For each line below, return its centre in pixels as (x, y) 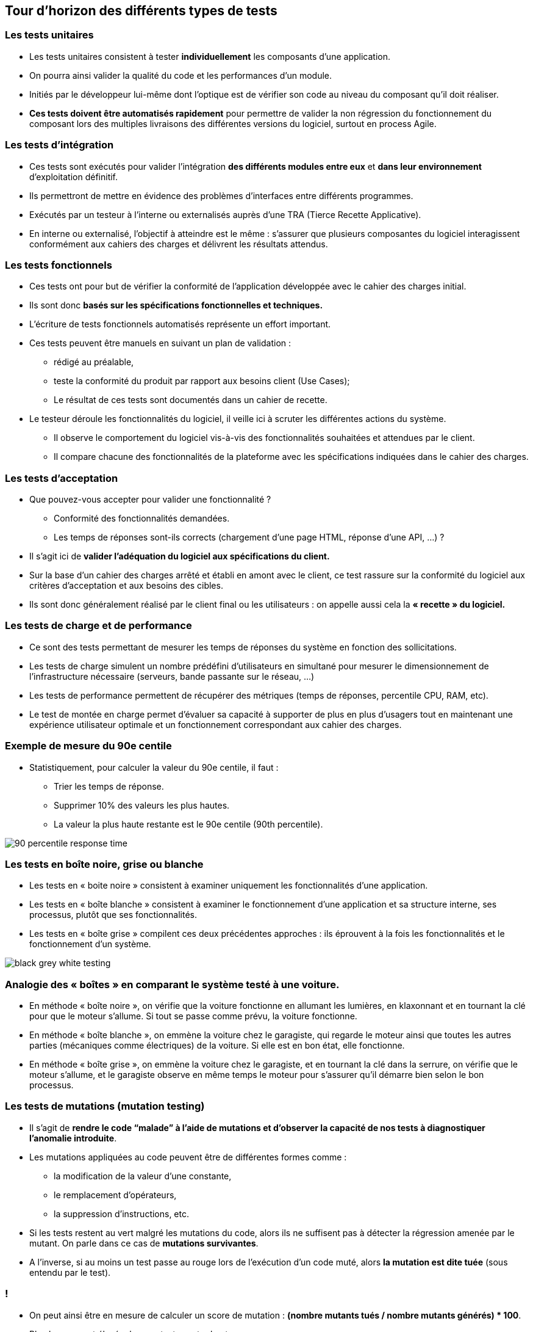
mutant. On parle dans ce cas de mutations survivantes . (144, 1243)
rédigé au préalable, (94, 362)
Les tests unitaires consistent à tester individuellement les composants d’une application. (210, 56)
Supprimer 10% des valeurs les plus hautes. (142, 805)
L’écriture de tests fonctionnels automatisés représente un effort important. (180, 324)
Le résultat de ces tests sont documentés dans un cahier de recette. (191, 400)
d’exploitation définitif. (74, 177)
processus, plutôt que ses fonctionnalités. (113, 915)
